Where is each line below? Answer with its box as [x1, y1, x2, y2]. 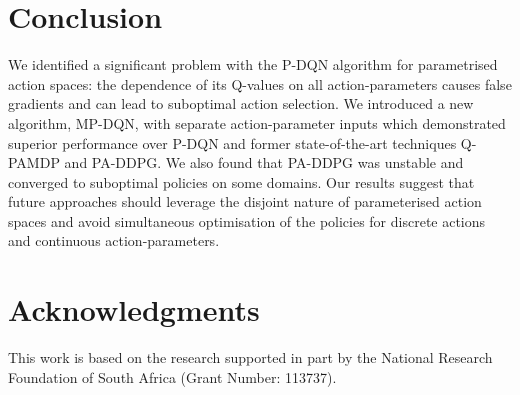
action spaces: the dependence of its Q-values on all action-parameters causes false [8, 73, 512, 94]
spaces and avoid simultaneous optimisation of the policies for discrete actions [8, 210, 486, 231]
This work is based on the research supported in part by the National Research [8, 347, 493, 368]
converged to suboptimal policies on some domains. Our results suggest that [8, 171, 475, 192]
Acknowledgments [8, 289, 260, 330]
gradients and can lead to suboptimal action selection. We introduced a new [8, 93, 474, 114]
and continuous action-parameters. [8, 230, 220, 251]
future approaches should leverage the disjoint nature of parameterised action [8, 191, 482, 212]
